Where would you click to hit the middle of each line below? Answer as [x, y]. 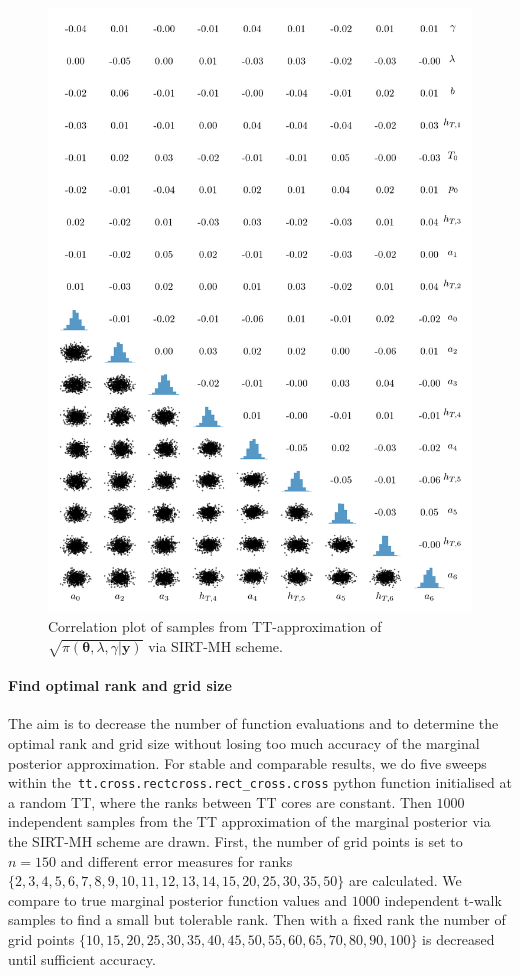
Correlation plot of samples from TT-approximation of [215, 626]
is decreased [458, 939]
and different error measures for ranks [176, 860]
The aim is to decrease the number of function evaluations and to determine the [253, 723]
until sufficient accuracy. [82, 958]
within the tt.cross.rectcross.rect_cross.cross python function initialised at [260, 782]
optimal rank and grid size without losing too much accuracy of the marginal [244, 743]
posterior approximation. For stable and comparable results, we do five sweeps [247, 762]
